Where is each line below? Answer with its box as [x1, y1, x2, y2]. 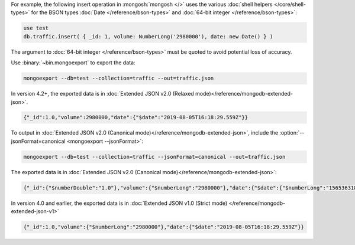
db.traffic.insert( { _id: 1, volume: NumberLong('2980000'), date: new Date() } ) [23, 33, 273, 40]
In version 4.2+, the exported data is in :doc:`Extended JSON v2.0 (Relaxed [11, 90, 195, 97]
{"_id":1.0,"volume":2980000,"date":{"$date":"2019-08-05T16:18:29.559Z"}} [23, 114, 248, 121]
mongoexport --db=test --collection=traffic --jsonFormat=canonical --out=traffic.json [23, 153, 286, 160]
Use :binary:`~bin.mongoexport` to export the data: [11, 59, 135, 66]
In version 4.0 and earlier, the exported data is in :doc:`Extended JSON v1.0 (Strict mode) [11, 200, 228, 207]
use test [23, 25, 49, 32]
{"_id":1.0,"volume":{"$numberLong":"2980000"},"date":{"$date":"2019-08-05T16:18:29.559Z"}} [23, 224, 305, 230]
